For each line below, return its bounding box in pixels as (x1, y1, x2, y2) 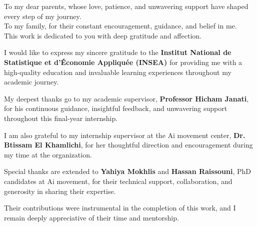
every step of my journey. (4, 10, 81, 21)
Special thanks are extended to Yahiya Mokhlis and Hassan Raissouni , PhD (4, 166, 251, 176)
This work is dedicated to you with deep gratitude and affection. (4, 30, 201, 40)
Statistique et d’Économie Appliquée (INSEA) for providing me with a (4, 56, 242, 67)
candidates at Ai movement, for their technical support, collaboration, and (4, 175, 232, 186)
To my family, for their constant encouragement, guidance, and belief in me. (4, 20, 237, 31)
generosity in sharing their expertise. (4, 185, 116, 196)
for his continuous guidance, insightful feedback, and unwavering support (4, 103, 227, 113)
